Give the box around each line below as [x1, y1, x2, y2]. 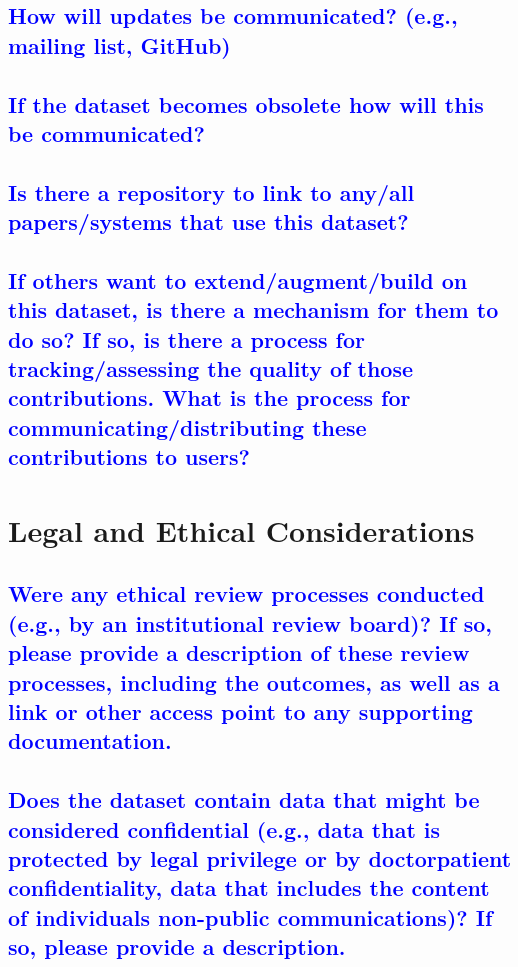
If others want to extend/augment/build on [8, 264, 468, 295]
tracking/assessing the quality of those [8, 353, 414, 384]
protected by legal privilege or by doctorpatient [8, 842, 512, 873]
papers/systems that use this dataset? [8, 206, 409, 237]
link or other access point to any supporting [8, 695, 473, 726]
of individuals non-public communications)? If [8, 901, 493, 932]
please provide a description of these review [8, 637, 470, 668]
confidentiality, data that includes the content [8, 872, 490, 903]
